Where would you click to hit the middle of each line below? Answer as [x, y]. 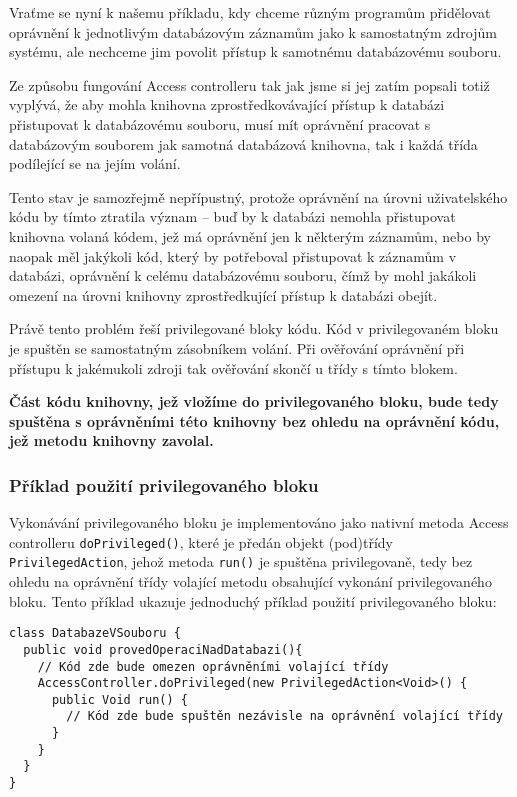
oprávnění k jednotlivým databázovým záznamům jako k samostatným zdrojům [253, 31]
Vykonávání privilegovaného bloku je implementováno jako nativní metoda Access [259, 522]
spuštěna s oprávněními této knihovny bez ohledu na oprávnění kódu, [254, 420]
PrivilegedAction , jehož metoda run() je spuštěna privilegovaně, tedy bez [241, 561]
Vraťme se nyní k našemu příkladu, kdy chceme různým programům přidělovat [250, 12]
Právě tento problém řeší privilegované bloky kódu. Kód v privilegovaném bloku [254, 328]
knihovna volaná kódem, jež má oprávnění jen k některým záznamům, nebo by [250, 235]
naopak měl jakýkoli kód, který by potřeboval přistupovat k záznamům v [233, 255]
